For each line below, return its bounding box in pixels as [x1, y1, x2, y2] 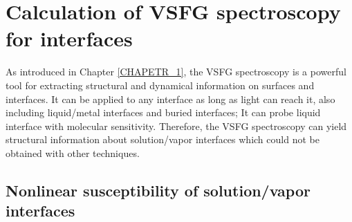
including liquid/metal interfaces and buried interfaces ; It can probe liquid [6, 105, 321, 120]
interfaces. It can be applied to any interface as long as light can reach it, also [6, 91, 335, 106]
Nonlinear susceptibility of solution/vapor [6, 179, 311, 201]
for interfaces [6, 24, 133, 53]
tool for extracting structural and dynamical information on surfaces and [6, 77, 315, 92]
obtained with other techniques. [6, 145, 140, 160]
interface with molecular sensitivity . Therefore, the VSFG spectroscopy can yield [6, 118, 347, 133]
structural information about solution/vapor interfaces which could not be [6, 132, 319, 147]
